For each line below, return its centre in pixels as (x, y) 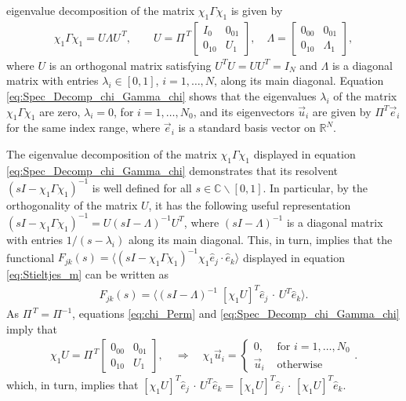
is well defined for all (142, 187)
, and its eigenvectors (244, 111)
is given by (257, 10)
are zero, (60, 111)
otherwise (300, 365)
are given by (342, 111)
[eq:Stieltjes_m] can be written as (88, 274)
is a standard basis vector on (247, 128)
